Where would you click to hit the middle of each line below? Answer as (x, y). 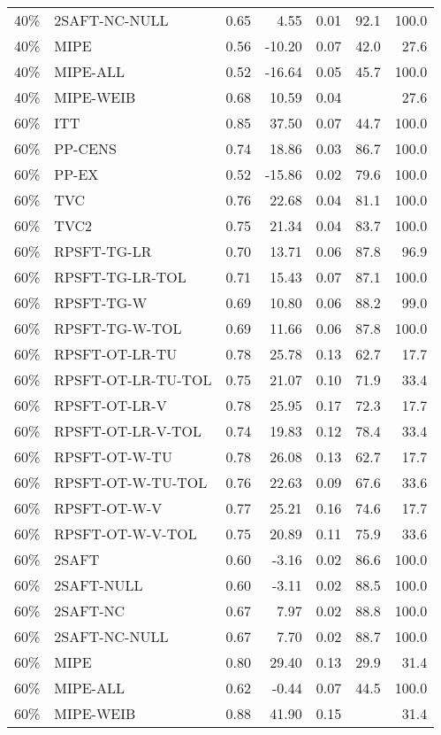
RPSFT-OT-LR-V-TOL (128, 431)
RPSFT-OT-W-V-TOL (125, 534)
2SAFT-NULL (99, 585)
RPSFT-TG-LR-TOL (120, 277)
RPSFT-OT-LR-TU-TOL (133, 379)
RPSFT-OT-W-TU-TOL (131, 482)
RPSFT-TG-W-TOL (118, 328)
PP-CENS (85, 148)
